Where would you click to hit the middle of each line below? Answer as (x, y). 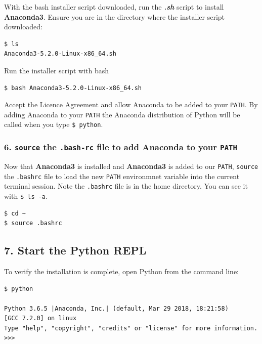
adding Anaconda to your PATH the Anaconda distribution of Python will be (122, 114)
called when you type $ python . (54, 124)
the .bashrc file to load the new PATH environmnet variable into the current (122, 176)
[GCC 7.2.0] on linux (40, 318)
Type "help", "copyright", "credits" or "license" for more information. (131, 328)
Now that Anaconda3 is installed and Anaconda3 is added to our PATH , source (131, 166)
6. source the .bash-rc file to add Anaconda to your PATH (121, 147)
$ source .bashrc (33, 223)
